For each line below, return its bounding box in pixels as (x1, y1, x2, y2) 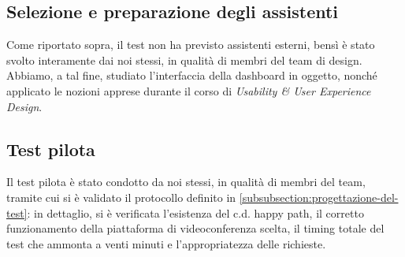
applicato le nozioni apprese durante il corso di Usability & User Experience (6, 82, 371, 99)
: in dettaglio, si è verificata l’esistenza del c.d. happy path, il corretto (27, 204, 364, 221)
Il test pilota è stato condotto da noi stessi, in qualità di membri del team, (6, 173, 366, 190)
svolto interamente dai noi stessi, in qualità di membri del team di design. (6, 51, 362, 68)
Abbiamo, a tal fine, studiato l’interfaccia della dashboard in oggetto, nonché (6, 67, 377, 84)
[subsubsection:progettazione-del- (239, 188, 399, 205)
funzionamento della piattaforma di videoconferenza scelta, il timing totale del (6, 220, 385, 237)
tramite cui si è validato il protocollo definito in (6, 188, 236, 205)
